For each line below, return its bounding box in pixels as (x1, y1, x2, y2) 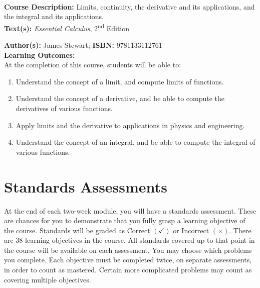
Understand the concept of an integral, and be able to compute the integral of (16, 137, 255, 147)
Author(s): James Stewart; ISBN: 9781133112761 (4, 40, 162, 50)
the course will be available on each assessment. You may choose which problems (4, 244, 252, 255)
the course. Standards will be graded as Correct (4, 225, 150, 235)
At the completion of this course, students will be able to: (4, 59, 181, 70)
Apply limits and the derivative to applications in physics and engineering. (16, 120, 245, 130)
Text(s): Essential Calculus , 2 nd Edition (4, 21, 130, 33)
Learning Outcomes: (4, 49, 75, 60)
